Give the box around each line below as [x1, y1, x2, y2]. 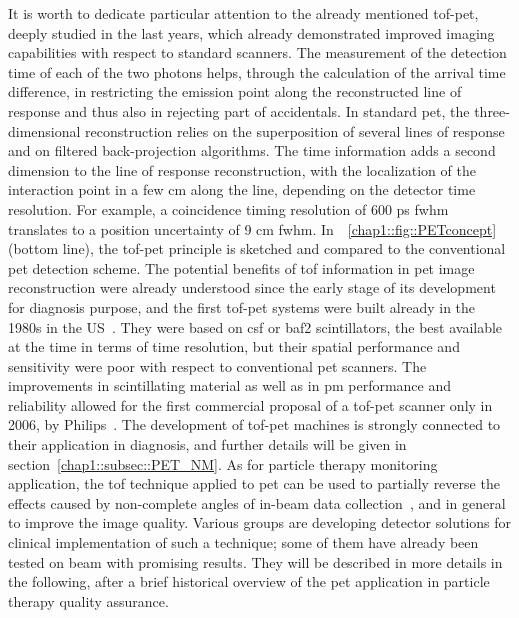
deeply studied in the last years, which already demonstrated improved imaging [8, 22, 495, 43]
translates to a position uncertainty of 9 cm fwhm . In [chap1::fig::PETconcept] [8, 218, 497, 239]
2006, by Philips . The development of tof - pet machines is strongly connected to [8, 414, 501, 435]
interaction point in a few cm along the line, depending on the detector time [8, 179, 476, 200]
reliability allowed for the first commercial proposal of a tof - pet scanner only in [8, 394, 493, 415]
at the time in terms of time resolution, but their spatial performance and [8, 336, 460, 357]
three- [474, 100, 510, 121]
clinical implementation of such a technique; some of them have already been [8, 532, 479, 553]
